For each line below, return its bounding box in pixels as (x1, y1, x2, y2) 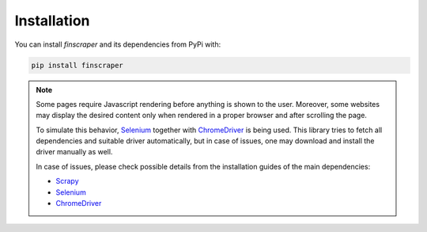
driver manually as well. (36, 147, 113, 157)
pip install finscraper (31, 60, 124, 70)
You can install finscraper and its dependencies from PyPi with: (14, 40, 221, 49)
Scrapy (55, 177, 79, 186)
